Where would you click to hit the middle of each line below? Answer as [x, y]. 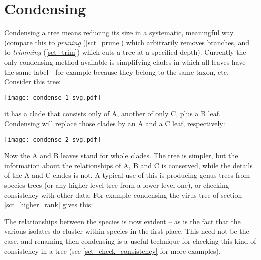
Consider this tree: [33, 81]
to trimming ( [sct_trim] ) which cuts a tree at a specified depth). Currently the [125, 52]
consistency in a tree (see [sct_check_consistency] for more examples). [112, 251]
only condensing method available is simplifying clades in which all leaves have [125, 61]
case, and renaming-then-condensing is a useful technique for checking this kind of [130, 241]
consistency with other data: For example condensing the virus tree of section [123, 195]
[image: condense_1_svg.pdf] [53, 97]
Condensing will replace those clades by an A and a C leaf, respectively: [115, 123]
